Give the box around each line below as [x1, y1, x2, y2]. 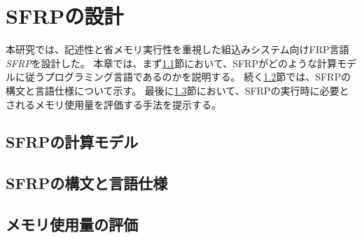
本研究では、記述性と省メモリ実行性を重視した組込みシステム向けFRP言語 [6, 42, 349, 57]
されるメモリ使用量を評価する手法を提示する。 [6, 97, 221, 111]
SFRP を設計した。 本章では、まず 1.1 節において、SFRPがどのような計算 [6, 55, 337, 70]
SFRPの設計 [6, 1, 124, 30]
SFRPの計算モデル [6, 131, 139, 153]
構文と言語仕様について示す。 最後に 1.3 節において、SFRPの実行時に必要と [6, 83, 349, 97]
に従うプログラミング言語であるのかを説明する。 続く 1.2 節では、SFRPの [15, 69, 351, 84]
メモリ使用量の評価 [6, 213, 138, 235]
